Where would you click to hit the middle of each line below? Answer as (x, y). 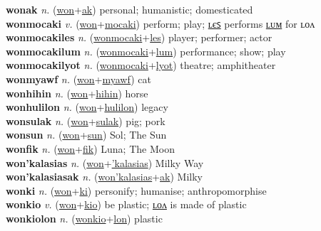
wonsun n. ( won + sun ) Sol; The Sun (86, 135)
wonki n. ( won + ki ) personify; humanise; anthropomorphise (136, 190)
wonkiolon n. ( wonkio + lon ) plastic (84, 218)
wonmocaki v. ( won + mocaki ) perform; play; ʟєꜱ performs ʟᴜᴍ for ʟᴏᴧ (160, 23)
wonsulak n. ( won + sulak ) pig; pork (86, 120)
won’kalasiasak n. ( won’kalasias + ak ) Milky (104, 177)
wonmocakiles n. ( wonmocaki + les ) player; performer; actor (139, 37)
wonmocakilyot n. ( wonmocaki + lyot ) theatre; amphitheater (141, 65)
